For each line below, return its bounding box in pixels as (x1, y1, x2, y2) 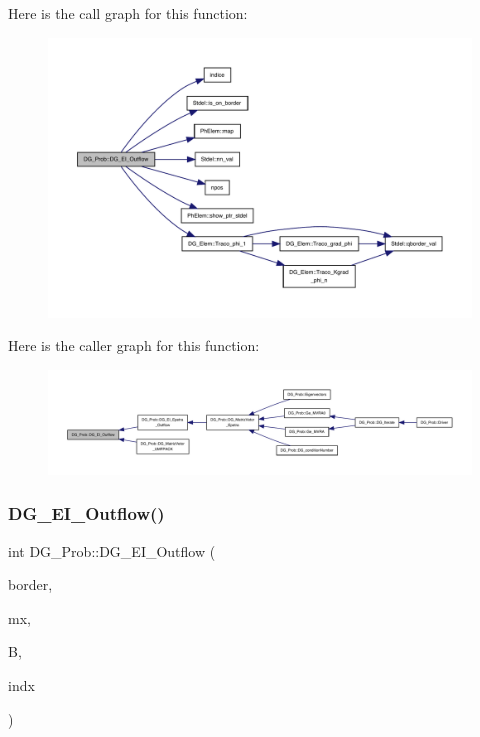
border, (8, 574, 53, 595)
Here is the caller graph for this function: (8, 335, 260, 356)
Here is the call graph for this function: (8, 3, 248, 23)
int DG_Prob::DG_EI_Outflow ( (8, 540, 216, 561)
